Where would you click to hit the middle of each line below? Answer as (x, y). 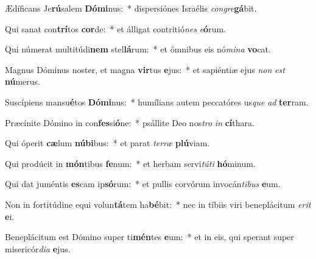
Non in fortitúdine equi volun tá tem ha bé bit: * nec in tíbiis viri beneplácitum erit (158, 204)
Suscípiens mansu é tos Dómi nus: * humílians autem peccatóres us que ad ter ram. (157, 101)
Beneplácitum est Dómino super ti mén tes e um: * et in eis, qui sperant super (149, 237)
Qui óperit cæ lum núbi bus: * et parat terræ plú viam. (107, 143)
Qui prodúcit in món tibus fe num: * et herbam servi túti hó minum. (130, 163)
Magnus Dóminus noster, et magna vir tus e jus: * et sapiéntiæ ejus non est (145, 69)
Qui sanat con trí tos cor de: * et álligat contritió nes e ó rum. (115, 28)
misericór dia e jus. (38, 248)
